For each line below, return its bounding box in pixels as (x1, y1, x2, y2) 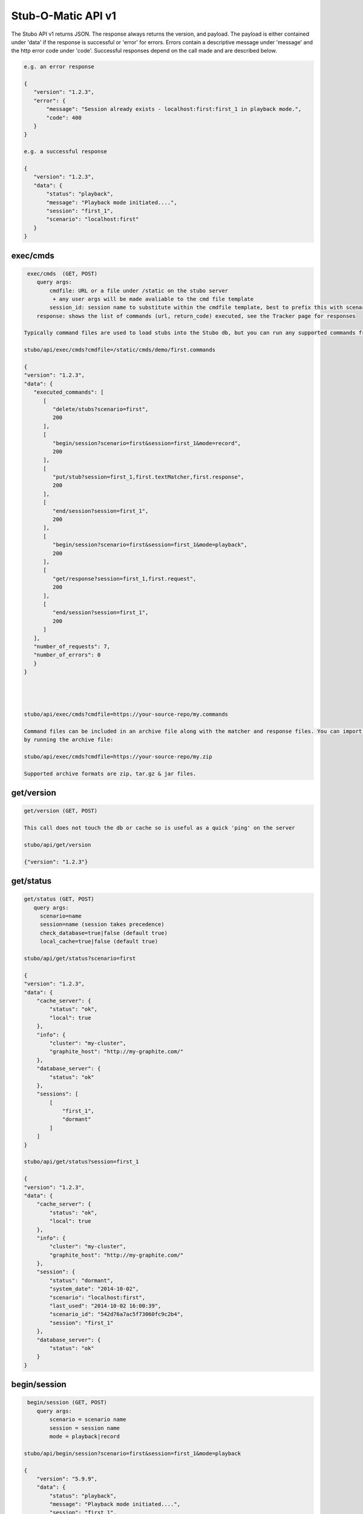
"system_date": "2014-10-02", (49, 1286, 139, 1292)
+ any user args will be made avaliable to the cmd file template (52, 296, 254, 302)
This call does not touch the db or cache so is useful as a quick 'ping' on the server (24, 824, 296, 831)
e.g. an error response (24, 64, 95, 70)
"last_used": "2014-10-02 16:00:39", (49, 1303, 162, 1309)
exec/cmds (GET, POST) (27, 270, 98, 277)
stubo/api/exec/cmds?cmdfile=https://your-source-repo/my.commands (24, 711, 229, 718)
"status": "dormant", (49, 1277, 114, 1284)
